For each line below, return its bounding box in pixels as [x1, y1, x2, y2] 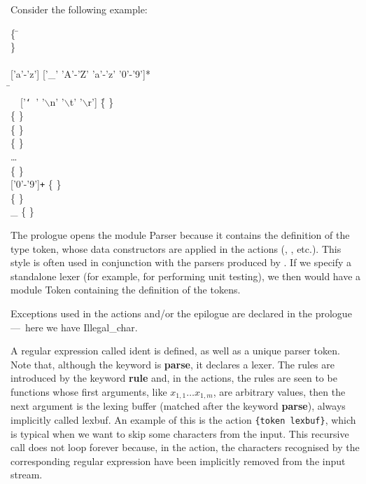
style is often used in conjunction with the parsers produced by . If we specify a [10, 255, 352, 270]
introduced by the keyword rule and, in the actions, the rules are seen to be [10, 371, 337, 385]
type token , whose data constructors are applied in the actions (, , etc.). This [10, 241, 342, 256]
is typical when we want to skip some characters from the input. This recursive [10, 426, 349, 441]
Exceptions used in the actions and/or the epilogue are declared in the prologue [10, 306, 352, 320]
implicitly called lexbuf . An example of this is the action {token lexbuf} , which [10, 413, 356, 427]
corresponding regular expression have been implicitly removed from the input [10, 453, 346, 468]
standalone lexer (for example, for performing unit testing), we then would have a [10, 268, 361, 283]
